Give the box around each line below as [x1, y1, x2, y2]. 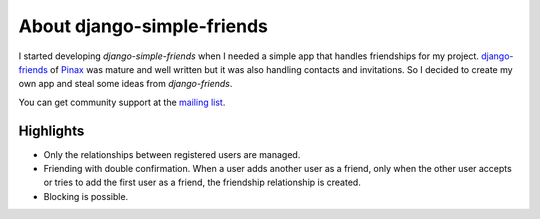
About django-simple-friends [18, 15, 269, 37]
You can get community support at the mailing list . [18, 96, 226, 108]
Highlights [18, 122, 85, 139]
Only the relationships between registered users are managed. [43, 148, 301, 160]
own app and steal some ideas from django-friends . [18, 78, 233, 90]
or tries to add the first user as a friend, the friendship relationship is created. [43, 176, 362, 189]
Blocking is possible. [43, 190, 129, 202]
